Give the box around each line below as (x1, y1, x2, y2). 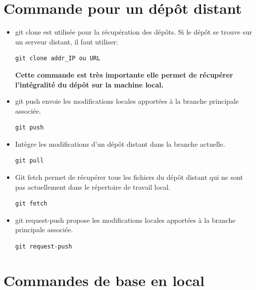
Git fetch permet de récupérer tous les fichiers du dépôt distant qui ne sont (15, 172, 243, 182)
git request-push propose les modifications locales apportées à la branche (15, 214, 236, 225)
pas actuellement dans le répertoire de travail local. (15, 181, 171, 192)
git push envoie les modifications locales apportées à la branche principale (15, 96, 239, 106)
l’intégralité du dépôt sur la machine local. (15, 79, 164, 89)
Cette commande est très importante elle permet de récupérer (15, 69, 233, 80)
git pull (15, 157, 44, 165)
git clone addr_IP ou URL (15, 55, 101, 62)
